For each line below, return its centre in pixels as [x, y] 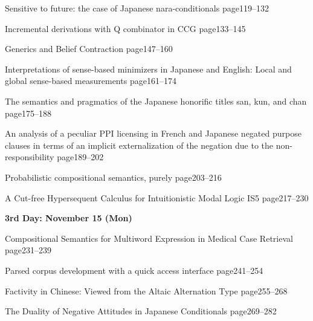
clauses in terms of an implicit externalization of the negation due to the [139, 145]
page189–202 [80, 157]
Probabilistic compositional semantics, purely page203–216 [113, 177]
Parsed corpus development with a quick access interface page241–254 [134, 270]
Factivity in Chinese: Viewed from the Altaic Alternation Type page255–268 [146, 290]
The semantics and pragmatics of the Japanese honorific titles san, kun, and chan [156, 101]
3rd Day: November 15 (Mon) [69, 218]
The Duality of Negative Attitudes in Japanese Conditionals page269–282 [141, 311]
